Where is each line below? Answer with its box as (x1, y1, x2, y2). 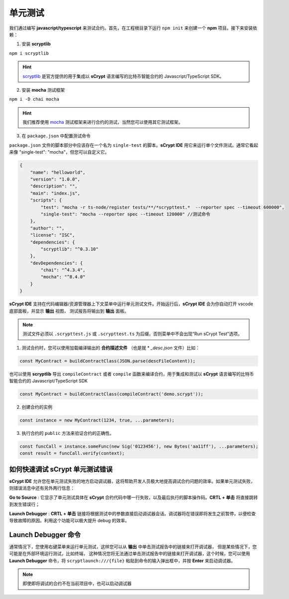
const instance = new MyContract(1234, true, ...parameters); (19, 417, 175, 423)
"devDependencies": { (30, 260, 83, 266)
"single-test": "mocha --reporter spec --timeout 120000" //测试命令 (40, 211, 210, 217)
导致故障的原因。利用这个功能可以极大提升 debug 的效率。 (9, 517, 130, 523)
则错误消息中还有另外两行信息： (9, 485, 75, 491)
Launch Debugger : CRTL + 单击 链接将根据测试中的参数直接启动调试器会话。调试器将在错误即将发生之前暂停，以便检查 (9, 510, 256, 516)
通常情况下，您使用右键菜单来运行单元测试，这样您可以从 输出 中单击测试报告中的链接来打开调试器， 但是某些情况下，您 (9, 544, 257, 550)
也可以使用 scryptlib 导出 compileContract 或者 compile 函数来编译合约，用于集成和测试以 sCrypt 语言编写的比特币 (9, 371, 254, 377)
